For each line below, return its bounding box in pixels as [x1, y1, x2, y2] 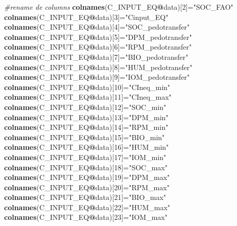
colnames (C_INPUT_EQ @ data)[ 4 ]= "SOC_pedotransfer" [4, 21, 190, 32]
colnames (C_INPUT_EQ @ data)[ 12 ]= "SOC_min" [4, 101, 167, 112]
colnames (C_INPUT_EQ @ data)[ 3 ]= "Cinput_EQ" [4, 11, 169, 22]
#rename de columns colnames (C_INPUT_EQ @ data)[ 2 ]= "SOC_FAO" [4, 2, 233, 12]
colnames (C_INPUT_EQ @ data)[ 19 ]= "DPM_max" [4, 172, 170, 183]
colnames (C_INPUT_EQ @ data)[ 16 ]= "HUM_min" [4, 142, 169, 152]
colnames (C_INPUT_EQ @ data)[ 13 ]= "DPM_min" [4, 111, 169, 122]
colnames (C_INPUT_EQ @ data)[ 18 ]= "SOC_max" [4, 162, 168, 172]
